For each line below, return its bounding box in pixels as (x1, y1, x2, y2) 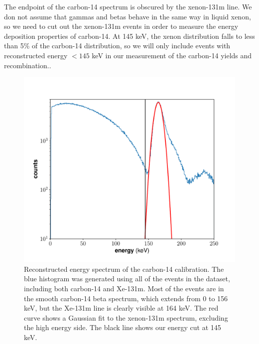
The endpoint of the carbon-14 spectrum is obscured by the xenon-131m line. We (4, 1, 252, 11)
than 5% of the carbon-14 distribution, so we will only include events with (4, 40, 231, 51)
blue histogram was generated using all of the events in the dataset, (24, 273, 230, 284)
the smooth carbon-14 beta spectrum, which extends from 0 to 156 (24, 293, 228, 303)
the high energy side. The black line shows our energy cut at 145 (24, 322, 221, 333)
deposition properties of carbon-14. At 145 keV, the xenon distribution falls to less (4, 30, 255, 41)
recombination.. (4, 60, 51, 70)
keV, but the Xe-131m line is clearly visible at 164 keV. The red (24, 303, 219, 313)
